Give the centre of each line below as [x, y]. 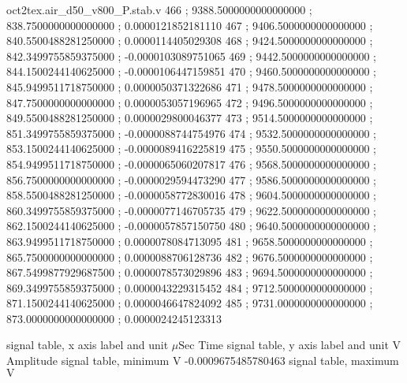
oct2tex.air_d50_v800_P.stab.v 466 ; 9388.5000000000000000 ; [159, 9]
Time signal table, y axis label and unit [293, 345]
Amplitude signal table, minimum [88, 361]
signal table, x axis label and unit [88, 345]
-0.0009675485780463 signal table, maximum [292, 361]
